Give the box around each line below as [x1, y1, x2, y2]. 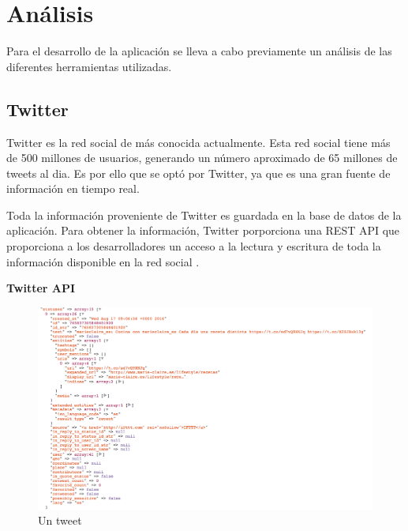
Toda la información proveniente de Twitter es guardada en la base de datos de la [6, 206, 402, 223]
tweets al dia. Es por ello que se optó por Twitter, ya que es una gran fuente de [6, 164, 391, 181]
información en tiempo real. [6, 180, 140, 197]
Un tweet [38, 512, 82, 529]
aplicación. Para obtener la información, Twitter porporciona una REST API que [6, 222, 400, 239]
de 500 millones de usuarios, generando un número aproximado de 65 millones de [6, 149, 398, 166]
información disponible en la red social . [6, 253, 200, 269]
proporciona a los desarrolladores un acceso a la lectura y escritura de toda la [6, 238, 381, 254]
